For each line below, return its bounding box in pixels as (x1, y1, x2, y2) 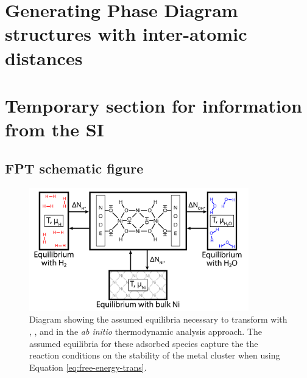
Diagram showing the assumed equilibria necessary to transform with (29, 313, 288, 326)
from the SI (5, 117, 104, 142)
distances (5, 45, 83, 70)
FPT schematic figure (5, 158, 144, 177)
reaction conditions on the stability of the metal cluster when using (29, 349, 280, 362)
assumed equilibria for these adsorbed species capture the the (29, 337, 258, 349)
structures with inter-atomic (5, 21, 247, 46)
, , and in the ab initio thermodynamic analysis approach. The (29, 325, 262, 338)
